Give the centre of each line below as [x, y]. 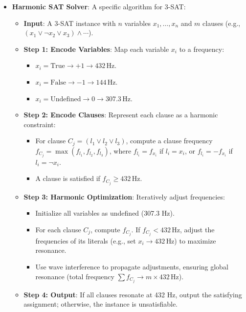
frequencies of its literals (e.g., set [86, 240]
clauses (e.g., [222, 23]
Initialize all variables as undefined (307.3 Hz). [105, 213]
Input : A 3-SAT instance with [70, 23]
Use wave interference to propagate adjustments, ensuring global [132, 267]
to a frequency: [202, 49]
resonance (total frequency [75, 276]
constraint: [40, 124]
